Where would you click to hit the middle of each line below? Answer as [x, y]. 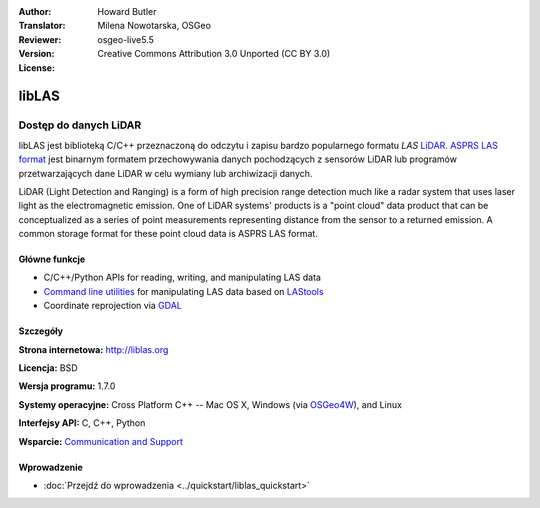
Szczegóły [41, 331]
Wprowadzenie [51, 467]
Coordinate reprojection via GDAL [112, 306]
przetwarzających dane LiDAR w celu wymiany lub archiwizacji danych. [165, 173]
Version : [36, 54]
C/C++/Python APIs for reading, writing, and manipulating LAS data [182, 277]
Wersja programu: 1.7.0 [67, 386]
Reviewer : [40, 39]
